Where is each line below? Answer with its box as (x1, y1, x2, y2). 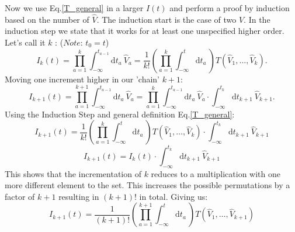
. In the (244, 13, 270, 25)
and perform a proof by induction (169, 2, 290, 13)
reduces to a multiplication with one (151, 167, 281, 179)
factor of (5, 190, 35, 202)
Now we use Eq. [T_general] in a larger (5, 2, 144, 13)
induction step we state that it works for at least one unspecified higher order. (5, 25, 284, 37)
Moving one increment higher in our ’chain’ (5, 72, 159, 85)
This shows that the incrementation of (5, 167, 141, 179)
